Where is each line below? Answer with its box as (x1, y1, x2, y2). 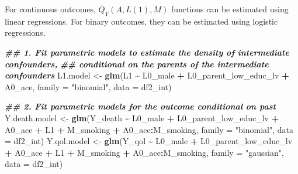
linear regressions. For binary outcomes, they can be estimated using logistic (5, 15, 278, 27)
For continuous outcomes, (5, 3, 96, 15)
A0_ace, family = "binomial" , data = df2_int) (5, 80, 172, 93)
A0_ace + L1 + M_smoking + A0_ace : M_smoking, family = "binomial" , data (5, 123, 293, 135)
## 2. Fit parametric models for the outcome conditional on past (5, 100, 276, 112)
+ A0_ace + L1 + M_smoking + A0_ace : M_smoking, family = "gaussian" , (5, 146, 284, 158)
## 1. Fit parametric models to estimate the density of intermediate (5, 46, 289, 58)
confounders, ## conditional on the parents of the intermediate (5, 57, 269, 70)
